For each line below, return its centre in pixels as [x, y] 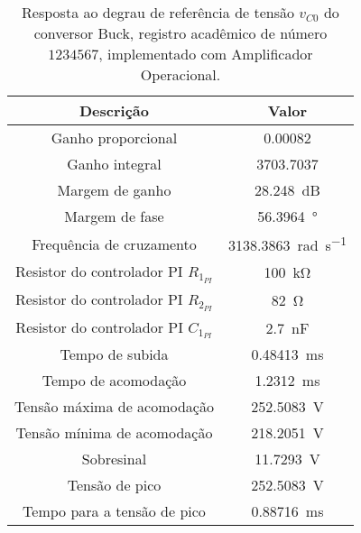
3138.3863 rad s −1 [287, 244]
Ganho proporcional [114, 138]
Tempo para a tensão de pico [114, 511]
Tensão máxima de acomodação [114, 407]
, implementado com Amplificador [206, 54]
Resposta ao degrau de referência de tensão [158, 12]
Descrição [114, 110]
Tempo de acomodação [114, 381]
